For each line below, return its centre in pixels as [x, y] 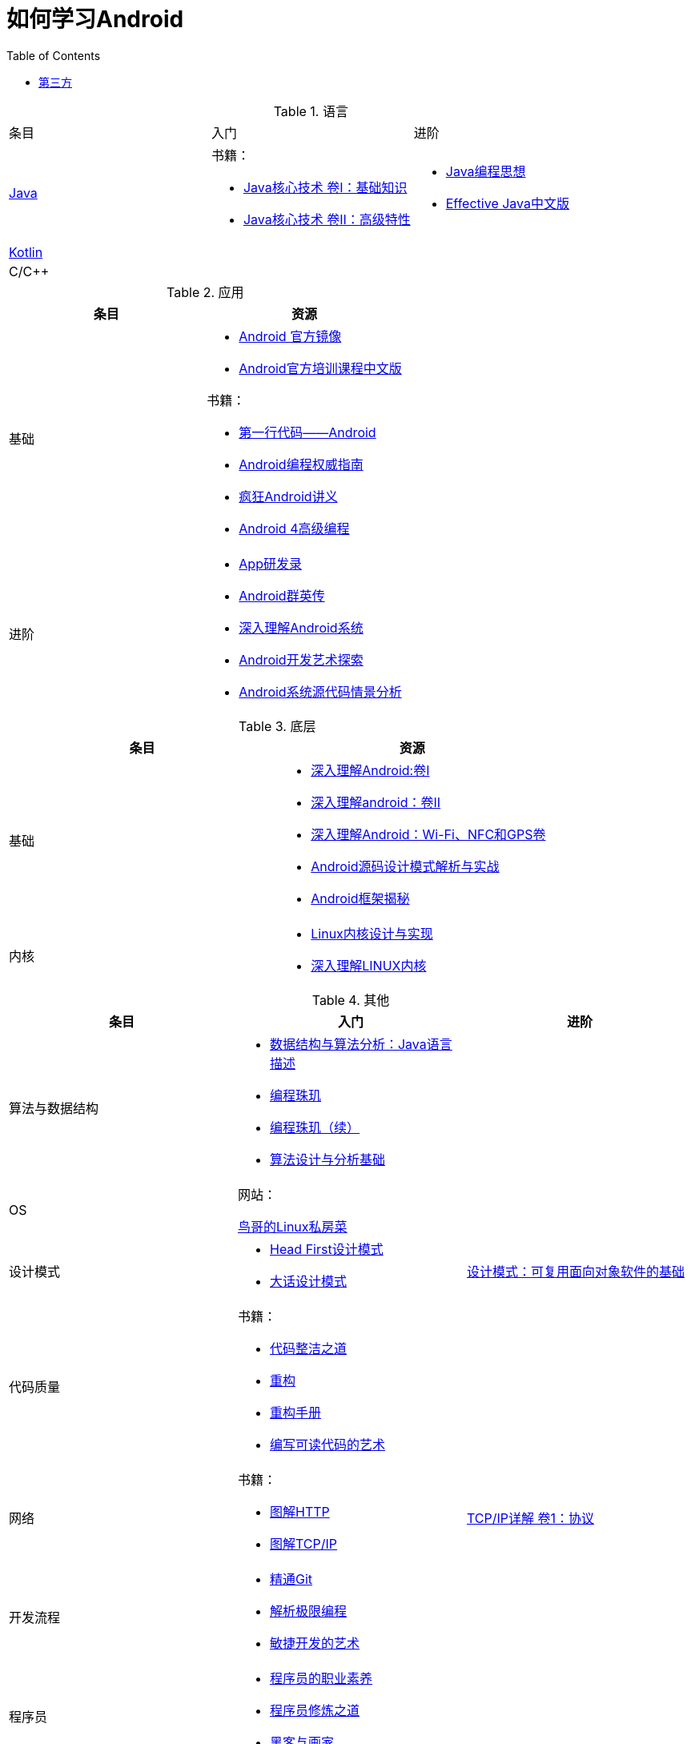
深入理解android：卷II [376, 802]
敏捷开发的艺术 [314, 1643]
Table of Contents [54, 55]
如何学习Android [95, 19]
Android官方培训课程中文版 [320, 368]
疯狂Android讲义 [288, 496]
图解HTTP [299, 1511]
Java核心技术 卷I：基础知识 [325, 187]
